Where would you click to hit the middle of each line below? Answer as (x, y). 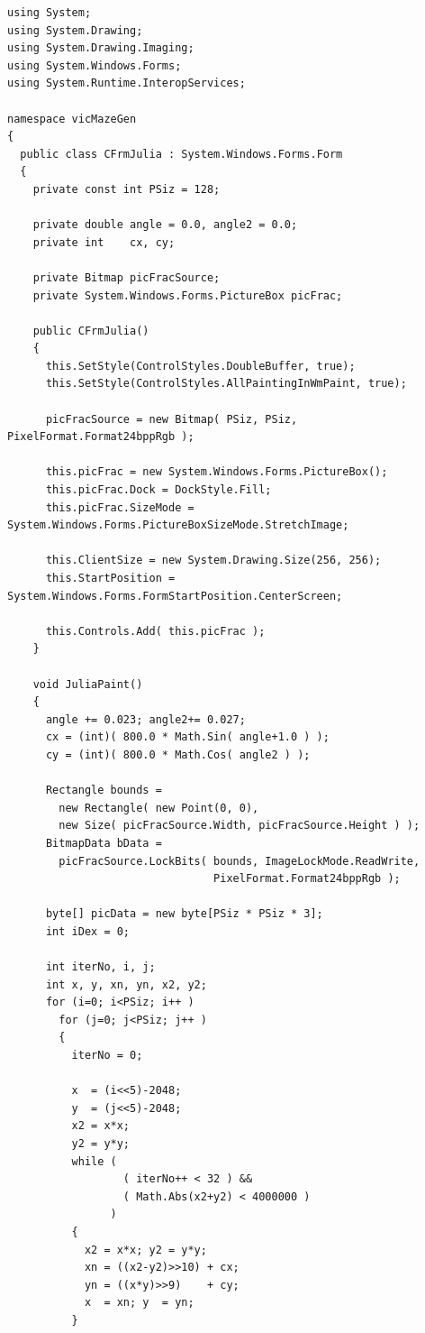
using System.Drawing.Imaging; (101, 48)
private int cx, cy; (104, 242)
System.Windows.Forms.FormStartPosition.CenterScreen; (175, 596)
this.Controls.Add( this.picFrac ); (155, 631)
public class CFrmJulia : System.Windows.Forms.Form (181, 154)
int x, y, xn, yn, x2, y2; (126, 984)
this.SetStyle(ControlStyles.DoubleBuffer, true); (200, 366)
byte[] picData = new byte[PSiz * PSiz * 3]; (184, 914)
